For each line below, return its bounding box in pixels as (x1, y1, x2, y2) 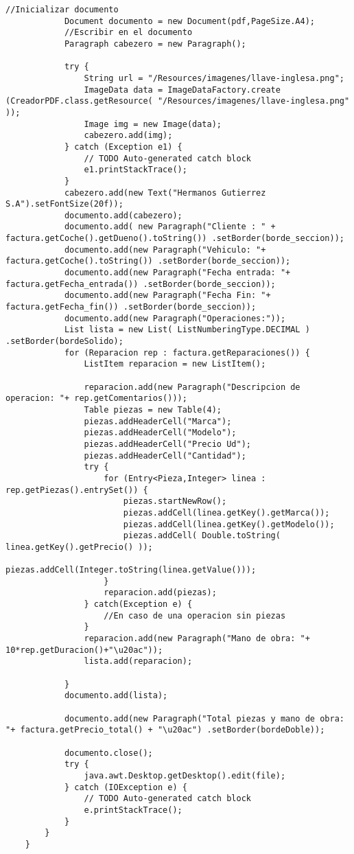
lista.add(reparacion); (84, 656, 193, 667)
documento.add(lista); (64, 691, 168, 701)
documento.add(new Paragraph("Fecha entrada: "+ (64, 268, 291, 278)
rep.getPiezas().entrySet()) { (5, 485, 148, 495)
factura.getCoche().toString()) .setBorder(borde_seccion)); (5, 256, 291, 266)
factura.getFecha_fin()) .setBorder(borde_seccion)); (5, 302, 257, 312)
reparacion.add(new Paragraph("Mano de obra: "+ (84, 634, 310, 644)
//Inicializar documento (5, 5, 119, 14)
